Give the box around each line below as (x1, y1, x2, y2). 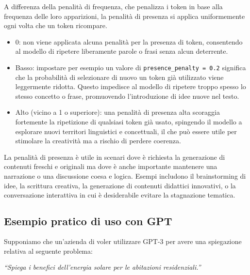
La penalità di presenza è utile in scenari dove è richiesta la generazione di (4, 152, 225, 162)
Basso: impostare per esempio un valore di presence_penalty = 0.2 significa (15, 62, 246, 72)
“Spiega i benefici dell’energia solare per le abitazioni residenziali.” (4, 262, 201, 272)
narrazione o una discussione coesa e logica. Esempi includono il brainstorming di (4, 170, 246, 181)
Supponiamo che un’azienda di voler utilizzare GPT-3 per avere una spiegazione (4, 236, 242, 246)
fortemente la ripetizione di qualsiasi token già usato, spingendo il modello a (15, 117, 242, 126)
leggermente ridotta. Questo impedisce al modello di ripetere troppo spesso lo (15, 81, 246, 92)
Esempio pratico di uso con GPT (4, 214, 172, 229)
